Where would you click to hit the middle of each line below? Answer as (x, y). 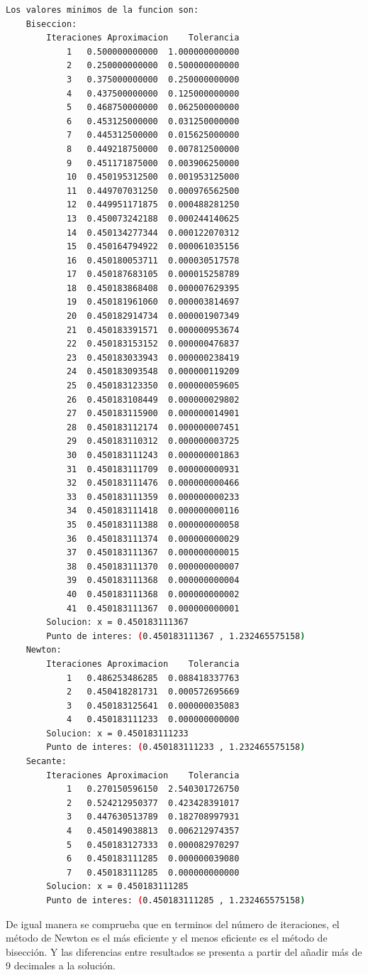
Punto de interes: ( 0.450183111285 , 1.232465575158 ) (176, 900)
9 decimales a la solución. (61, 965)
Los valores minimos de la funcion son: (102, 10)
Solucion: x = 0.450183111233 (117, 733)
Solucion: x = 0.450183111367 (117, 622)
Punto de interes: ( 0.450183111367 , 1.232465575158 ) (176, 636)
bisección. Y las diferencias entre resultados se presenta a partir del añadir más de (184, 951)
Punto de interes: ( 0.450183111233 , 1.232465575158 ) (176, 747)
